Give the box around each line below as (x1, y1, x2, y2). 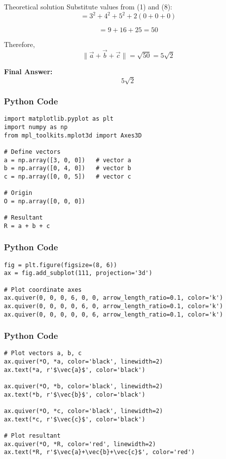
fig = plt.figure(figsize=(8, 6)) (4, 261, 117, 269)
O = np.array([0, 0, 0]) (4, 197, 85, 205)
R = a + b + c (4, 222, 50, 229)
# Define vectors (4, 148, 61, 155)
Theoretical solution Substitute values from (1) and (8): (4, 1, 172, 11)
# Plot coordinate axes (4, 286, 82, 293)
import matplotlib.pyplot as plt (4, 115, 113, 123)
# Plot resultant (4, 432, 61, 440)
